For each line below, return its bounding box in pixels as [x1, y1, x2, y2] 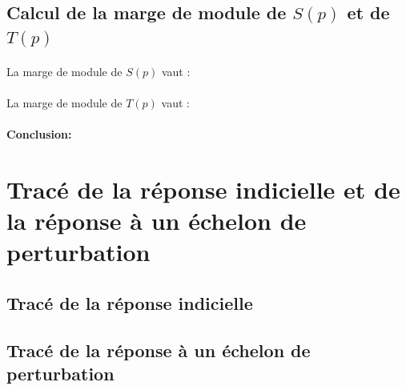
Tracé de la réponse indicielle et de [6, 172, 400, 205]
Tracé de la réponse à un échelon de [6, 337, 311, 362]
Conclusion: [6, 126, 72, 143]
